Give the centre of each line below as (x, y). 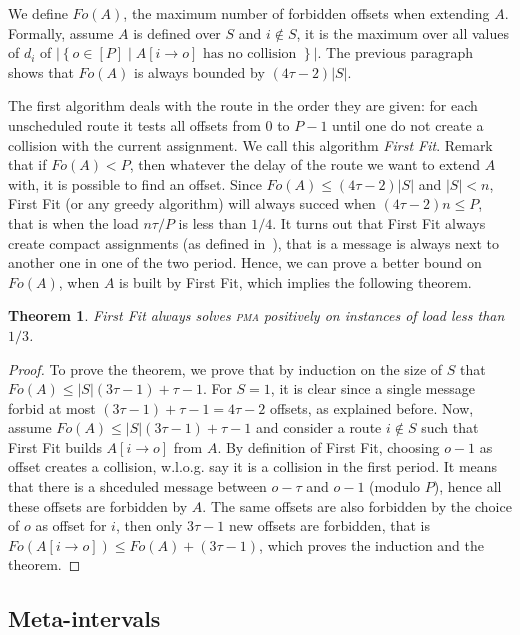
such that (450, 427)
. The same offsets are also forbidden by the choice (357, 505)
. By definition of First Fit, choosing (328, 446)
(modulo (395, 486)
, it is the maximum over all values (403, 32)
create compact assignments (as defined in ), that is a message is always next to (254, 242)
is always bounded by (199, 71)
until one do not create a (408, 124)
